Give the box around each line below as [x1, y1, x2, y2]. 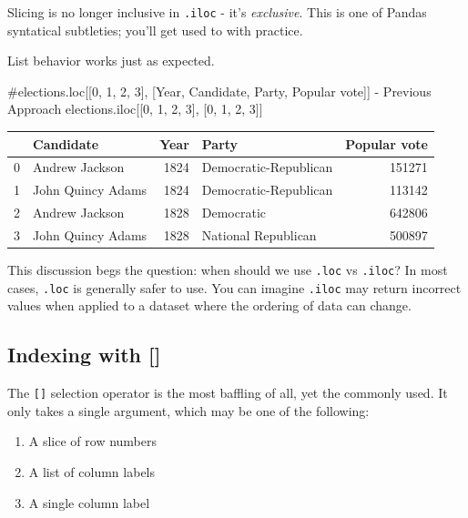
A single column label [28, 493, 150, 512]
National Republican [201, 225, 317, 244]
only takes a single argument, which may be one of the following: [7, 401, 370, 420]
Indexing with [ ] [7, 340, 161, 369]
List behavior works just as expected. [7, 51, 215, 70]
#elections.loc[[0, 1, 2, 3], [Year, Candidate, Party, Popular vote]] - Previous [7, 81, 432, 100]
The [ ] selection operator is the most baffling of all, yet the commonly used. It [7, 383, 448, 402]
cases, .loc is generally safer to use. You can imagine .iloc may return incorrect [7, 278, 462, 297]
